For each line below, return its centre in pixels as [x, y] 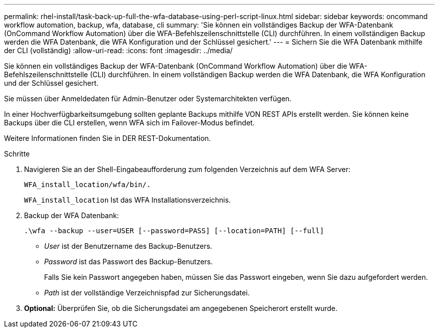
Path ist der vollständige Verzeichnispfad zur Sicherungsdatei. [147, 293]
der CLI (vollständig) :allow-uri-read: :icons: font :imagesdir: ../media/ [119, 50]
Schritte [17, 154]
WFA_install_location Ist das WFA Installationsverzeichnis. [128, 200]
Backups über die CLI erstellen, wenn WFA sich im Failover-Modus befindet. [130, 123]
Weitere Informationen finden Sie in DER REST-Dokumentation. [107, 138]
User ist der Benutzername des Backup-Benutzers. [128, 246]
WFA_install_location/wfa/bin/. [87, 185]
